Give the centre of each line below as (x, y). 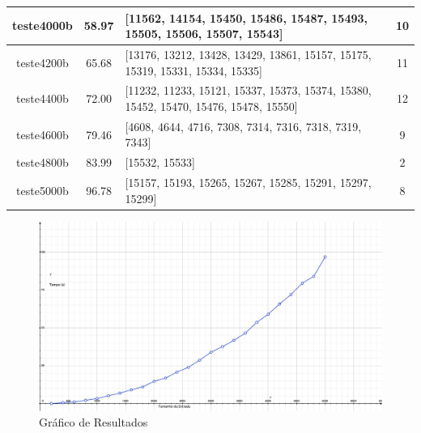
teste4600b (43, 134)
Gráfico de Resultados (94, 422)
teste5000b (43, 190)
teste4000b (43, 25)
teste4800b (43, 162)
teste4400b (43, 98)
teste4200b (43, 62)
